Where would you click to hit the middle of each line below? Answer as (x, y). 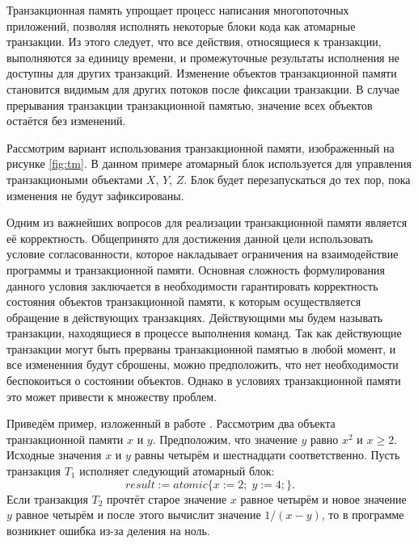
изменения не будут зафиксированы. (95, 195)
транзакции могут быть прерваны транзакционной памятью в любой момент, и (201, 348)
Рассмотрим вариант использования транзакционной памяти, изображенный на (201, 147)
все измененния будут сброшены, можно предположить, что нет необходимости (203, 364)
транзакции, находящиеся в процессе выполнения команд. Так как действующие (204, 333)
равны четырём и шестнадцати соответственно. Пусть (267, 455)
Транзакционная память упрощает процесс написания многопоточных (178, 10)
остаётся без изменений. (66, 121)
